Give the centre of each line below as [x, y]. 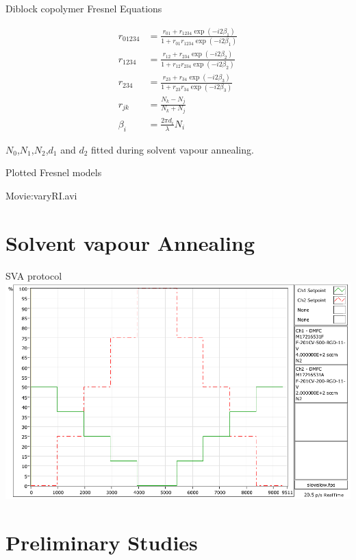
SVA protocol [34, 275]
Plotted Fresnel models [54, 172]
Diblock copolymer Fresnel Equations [84, 8]
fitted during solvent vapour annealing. [173, 149]
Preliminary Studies [102, 542]
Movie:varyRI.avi [41, 196]
